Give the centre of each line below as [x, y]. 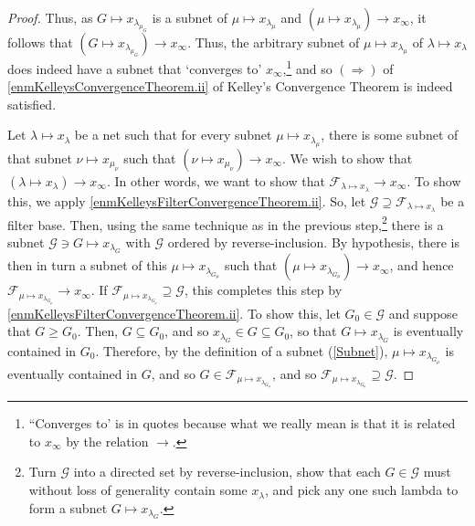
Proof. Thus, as [50, 17]
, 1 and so [307, 67]
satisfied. [32, 104]
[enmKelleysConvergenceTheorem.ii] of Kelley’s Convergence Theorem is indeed [230, 86]
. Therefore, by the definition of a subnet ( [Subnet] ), [242, 350]
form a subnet [68, 507]
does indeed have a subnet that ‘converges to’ [135, 68]
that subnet [40, 158]
